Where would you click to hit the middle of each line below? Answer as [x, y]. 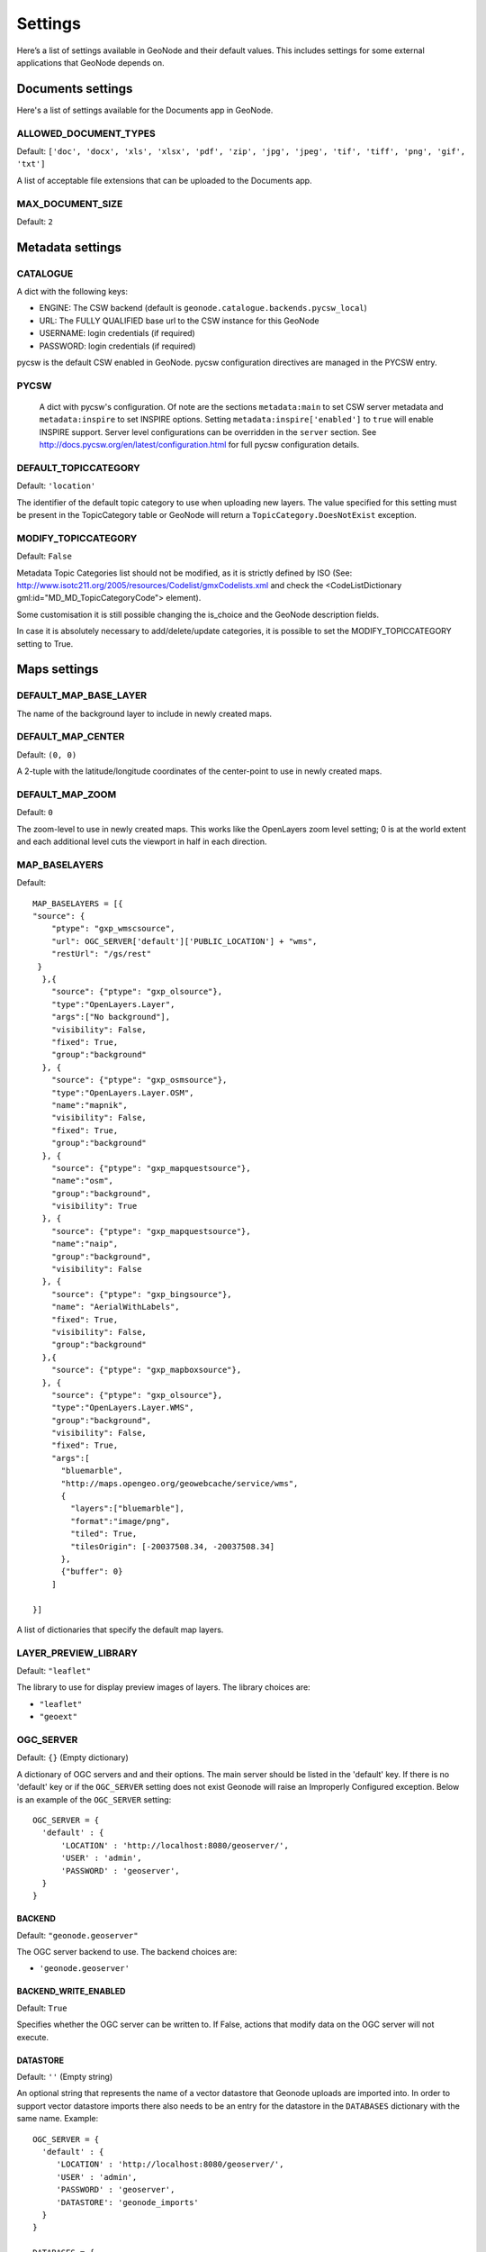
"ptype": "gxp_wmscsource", [113, 929]
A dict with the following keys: [72, 292]
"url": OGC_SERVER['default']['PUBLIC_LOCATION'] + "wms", [184, 941]
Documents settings [75, 89]
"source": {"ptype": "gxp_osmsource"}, [139, 1080]
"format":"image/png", [121, 1521]
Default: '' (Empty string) [65, 2077]
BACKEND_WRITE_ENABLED [71, 1992]
